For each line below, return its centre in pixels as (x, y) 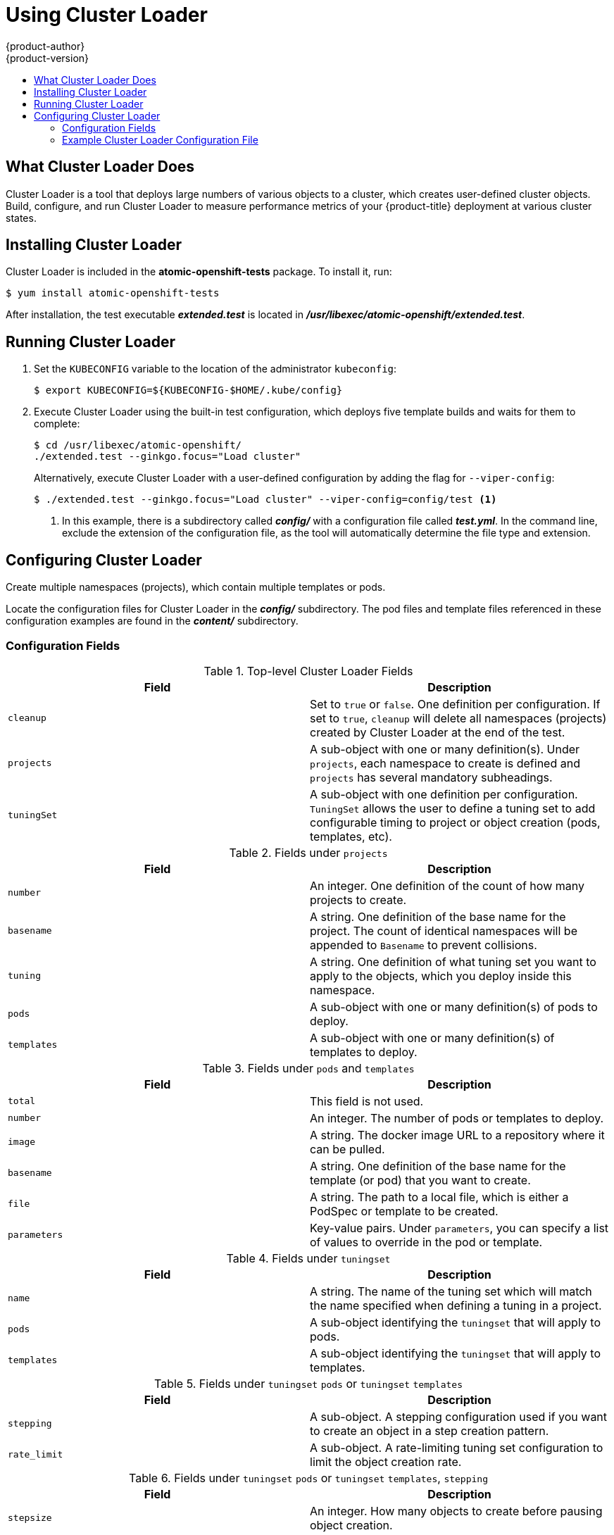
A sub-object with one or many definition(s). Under (445, 749)
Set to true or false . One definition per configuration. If (455, 704)
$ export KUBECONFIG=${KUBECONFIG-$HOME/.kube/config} (188, 390)
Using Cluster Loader (107, 15)
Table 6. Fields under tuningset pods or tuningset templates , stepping (308, 1478)
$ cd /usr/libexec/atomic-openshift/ (138, 445)
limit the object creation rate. (386, 1461)
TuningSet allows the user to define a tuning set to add (453, 808)
